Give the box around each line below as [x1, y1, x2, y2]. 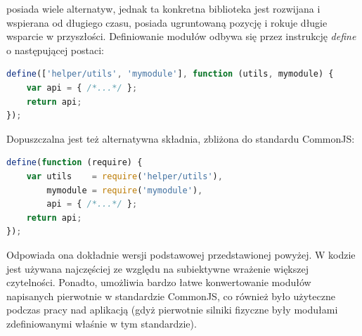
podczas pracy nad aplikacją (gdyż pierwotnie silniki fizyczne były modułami [6, 302, 338, 317]
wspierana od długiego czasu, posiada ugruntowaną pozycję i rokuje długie [6, 15, 328, 30]
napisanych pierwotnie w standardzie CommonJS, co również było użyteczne [6, 288, 335, 303]
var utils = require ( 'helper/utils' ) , [26, 171, 223, 181]
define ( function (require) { [6, 157, 143, 168]
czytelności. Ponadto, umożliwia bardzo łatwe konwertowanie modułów [6, 275, 311, 290]
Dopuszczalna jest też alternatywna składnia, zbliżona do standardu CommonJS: [6, 131, 355, 146]
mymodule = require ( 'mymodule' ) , [46, 185, 203, 195]
